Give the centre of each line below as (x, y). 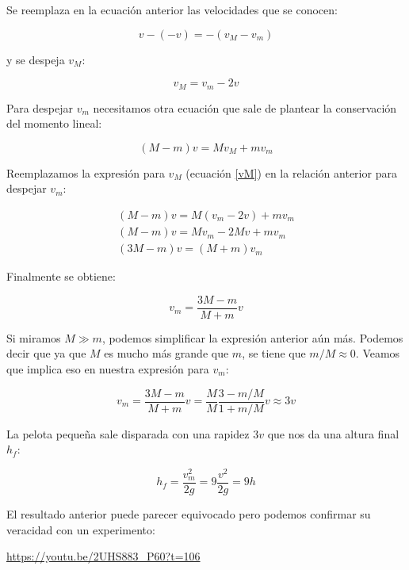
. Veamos (378, 353)
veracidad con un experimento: (81, 529)
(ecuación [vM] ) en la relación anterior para (291, 172)
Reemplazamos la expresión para (86, 172)
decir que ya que (46, 353)
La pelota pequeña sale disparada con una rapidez (128, 433)
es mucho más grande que (166, 353)
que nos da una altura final (333, 433)
